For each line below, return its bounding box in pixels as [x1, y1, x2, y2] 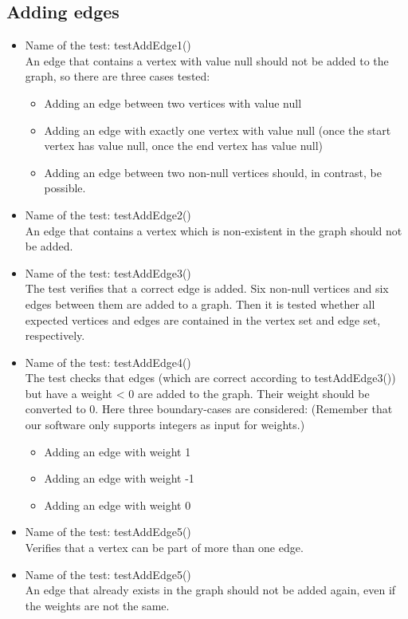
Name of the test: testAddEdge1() [25, 37, 191, 53]
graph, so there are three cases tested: [25, 68, 210, 85]
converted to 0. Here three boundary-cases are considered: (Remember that [25, 400, 393, 417]
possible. [44, 179, 86, 196]
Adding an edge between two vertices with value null [44, 94, 302, 111]
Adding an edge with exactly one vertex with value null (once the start [44, 121, 391, 138]
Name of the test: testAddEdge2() [25, 206, 191, 223]
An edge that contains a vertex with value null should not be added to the [25, 52, 389, 69]
